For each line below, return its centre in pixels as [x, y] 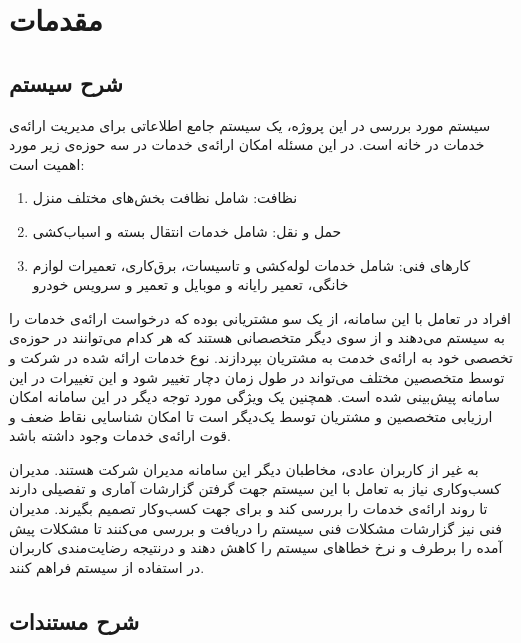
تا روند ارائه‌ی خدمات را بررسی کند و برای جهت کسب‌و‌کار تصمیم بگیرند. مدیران [248, 508]
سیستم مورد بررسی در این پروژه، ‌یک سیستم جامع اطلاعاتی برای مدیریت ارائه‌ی [250, 124]
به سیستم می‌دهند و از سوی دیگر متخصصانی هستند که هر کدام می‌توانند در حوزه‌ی [257, 337]
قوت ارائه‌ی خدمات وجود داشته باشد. [120, 435]
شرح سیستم [66, 82]
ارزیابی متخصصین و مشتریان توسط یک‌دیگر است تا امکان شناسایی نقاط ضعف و [251, 415]
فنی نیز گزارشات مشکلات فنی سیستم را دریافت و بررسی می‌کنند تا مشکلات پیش [255, 527]
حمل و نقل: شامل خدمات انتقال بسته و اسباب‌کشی [187, 230]
